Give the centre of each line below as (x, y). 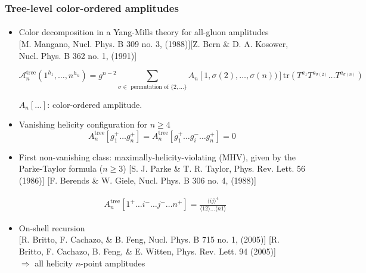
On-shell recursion (52, 227)
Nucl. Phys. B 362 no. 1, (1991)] (78, 55)
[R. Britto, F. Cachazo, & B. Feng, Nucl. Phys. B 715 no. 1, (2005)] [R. (149, 239)
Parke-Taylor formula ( (61, 168)
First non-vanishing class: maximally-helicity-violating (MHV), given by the (157, 156)
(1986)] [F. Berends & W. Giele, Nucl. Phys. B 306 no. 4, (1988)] (137, 180)
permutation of (149, 87)
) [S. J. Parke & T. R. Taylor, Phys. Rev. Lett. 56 (214, 168)
